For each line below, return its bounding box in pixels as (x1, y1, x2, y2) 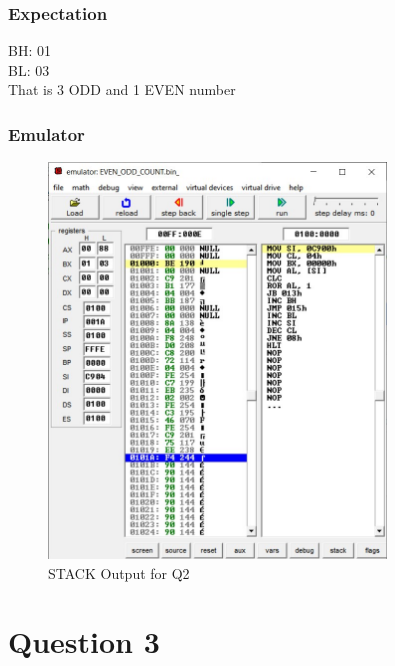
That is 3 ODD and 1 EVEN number (8, 79, 236, 100)
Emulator (8, 121, 85, 146)
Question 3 (8, 621, 160, 662)
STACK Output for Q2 (48, 562, 190, 583)
